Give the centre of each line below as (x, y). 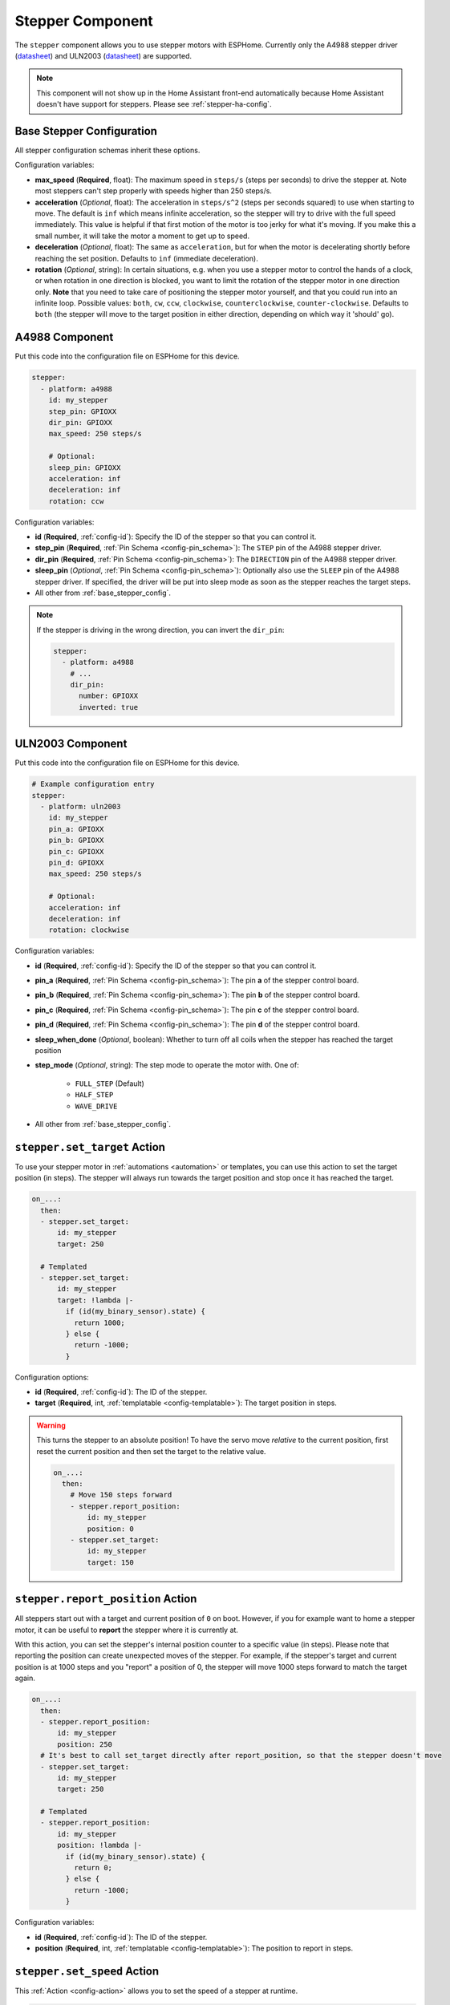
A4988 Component (64, 337)
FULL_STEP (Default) (109, 1084)
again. (25, 1678)
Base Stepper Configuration (86, 131)
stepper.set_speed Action (87, 1971)
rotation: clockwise (89, 930)
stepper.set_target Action (90, 1147)
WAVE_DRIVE (96, 1106)
